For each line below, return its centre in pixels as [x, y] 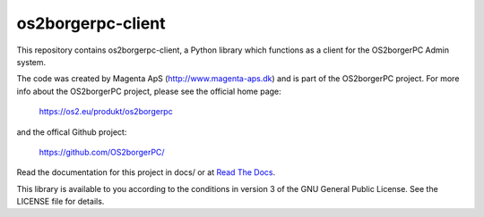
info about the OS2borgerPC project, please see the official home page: [149, 91]
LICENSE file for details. [60, 202]
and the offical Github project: [72, 132]
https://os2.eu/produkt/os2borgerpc [106, 112]
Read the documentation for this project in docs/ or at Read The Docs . [146, 172]
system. [31, 62]
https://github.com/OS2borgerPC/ [102, 152]
